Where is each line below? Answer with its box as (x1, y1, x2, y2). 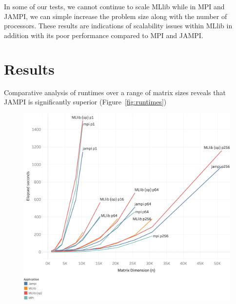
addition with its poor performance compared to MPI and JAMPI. (4, 30, 203, 40)
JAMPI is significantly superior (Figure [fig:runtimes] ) (4, 97, 167, 107)
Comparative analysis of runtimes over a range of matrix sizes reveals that (4, 87, 226, 97)
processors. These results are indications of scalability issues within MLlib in (4, 20, 233, 31)
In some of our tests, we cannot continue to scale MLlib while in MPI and (4, 1, 225, 11)
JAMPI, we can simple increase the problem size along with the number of (4, 11, 227, 21)
